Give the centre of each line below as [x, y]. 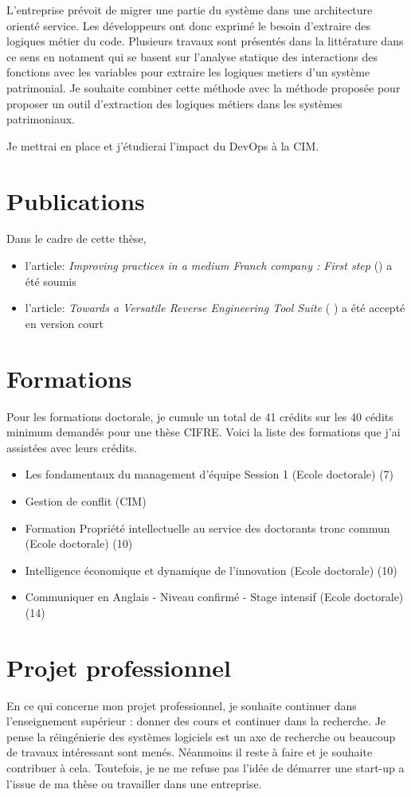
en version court [64, 323]
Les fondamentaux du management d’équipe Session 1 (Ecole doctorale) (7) [209, 474]
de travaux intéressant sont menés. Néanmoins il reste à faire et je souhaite [190, 752]
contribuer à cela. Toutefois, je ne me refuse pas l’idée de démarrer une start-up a [205, 768]
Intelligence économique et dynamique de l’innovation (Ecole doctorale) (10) [211, 570]
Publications [76, 200]
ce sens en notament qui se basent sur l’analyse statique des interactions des [192, 56]
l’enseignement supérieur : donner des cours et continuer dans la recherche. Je [196, 721]
